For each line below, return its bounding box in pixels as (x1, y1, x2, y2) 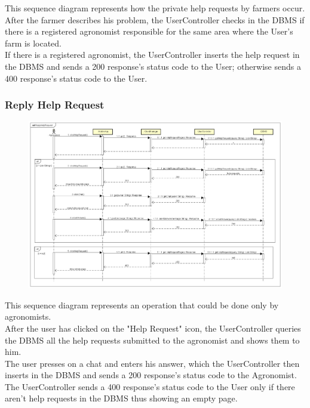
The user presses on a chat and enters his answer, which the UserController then (5, 357, 300, 369)
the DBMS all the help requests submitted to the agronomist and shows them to (5, 333, 300, 346)
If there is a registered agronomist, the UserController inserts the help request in (5, 48, 300, 61)
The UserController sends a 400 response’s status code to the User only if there (5, 380, 295, 392)
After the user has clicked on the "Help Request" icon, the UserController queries (5, 322, 301, 334)
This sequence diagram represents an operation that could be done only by (5, 298, 279, 311)
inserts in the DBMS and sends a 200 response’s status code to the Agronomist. (5, 369, 297, 381)
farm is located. (5, 36, 62, 49)
